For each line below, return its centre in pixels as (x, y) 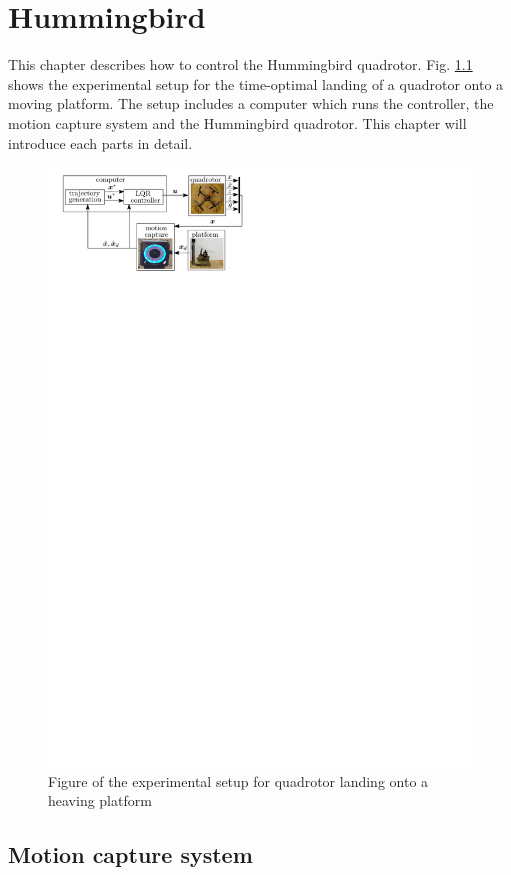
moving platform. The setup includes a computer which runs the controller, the (251, 103)
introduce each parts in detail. (100, 142)
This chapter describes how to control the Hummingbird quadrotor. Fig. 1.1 (240, 64)
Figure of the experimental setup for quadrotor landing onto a (238, 780)
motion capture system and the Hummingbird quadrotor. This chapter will (237, 122)
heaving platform (100, 800)
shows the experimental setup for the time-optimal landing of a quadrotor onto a (256, 83)
